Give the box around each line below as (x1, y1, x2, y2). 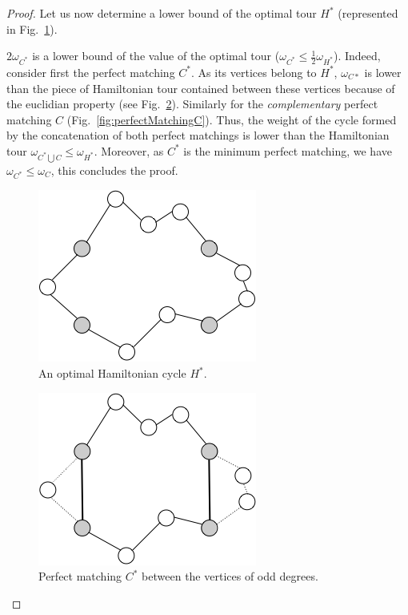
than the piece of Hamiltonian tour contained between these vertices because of (6, 79, 395, 96)
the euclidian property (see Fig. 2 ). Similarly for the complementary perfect (6, 95, 378, 112)
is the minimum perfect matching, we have (183, 142, 392, 159)
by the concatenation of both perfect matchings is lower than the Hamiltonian (6, 127, 390, 144)
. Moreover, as (94, 142, 164, 159)
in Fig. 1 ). (6, 20, 58, 37)
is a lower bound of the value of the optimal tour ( (32, 47, 280, 64)
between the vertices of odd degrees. (142, 568, 318, 585)
